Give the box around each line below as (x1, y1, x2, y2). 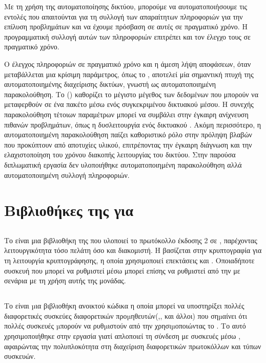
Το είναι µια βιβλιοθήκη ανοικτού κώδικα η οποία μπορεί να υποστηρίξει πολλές (4, 300, 244, 311)
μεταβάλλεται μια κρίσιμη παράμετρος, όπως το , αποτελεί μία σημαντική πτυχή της (4, 68, 254, 79)
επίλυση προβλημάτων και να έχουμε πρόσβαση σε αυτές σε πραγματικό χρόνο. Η (4, 21, 248, 32)
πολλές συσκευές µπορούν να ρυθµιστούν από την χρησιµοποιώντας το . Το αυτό (4, 320, 246, 331)
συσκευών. (4, 351, 36, 361)
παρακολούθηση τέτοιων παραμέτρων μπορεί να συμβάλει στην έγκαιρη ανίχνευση (4, 108, 249, 119)
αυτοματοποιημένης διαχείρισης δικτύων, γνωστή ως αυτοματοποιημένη (4, 79, 216, 89)
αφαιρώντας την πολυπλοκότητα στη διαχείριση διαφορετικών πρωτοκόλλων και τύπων (4, 340, 261, 351)
